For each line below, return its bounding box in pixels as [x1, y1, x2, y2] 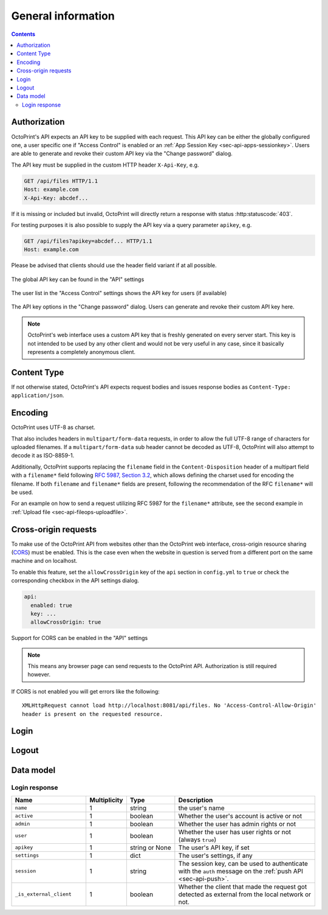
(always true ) [178, 835, 217, 844]
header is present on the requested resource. [22, 711, 163, 717]
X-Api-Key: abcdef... [24, 195, 89, 201]
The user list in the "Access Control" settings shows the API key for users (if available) [11, 290, 227, 297]
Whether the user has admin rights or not [178, 819, 296, 828]
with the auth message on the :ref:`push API [178, 867, 304, 875]
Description [178, 796, 213, 804]
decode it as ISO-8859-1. [11, 452, 75, 459]
